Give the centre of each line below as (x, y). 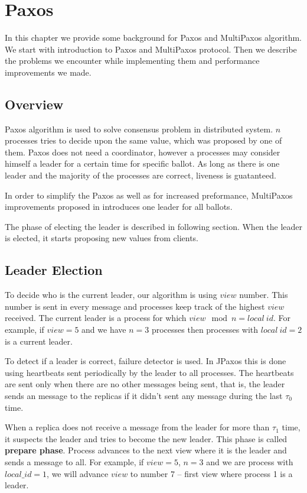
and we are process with (250, 461)
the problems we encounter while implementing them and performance (132, 61)
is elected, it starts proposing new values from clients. (102, 238)
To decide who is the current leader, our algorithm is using (111, 295)
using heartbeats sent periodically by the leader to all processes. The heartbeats (149, 372)
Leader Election (54, 270)
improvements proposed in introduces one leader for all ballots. (119, 207)
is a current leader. (39, 341)
